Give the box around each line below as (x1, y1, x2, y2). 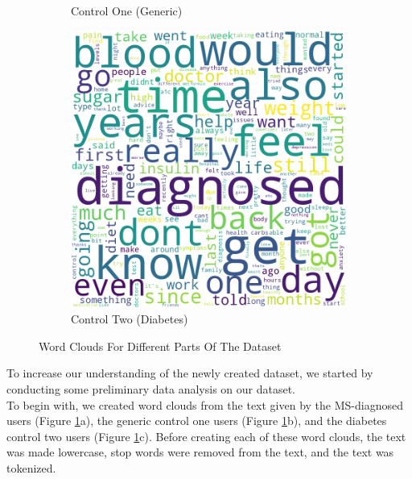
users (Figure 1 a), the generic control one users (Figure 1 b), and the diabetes (6, 412, 387, 429)
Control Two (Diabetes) (71, 310, 188, 327)
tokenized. (6, 459, 56, 476)
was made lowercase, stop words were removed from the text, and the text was (6, 444, 394, 460)
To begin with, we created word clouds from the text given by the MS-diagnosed (6, 396, 403, 413)
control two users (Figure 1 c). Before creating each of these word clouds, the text (6, 427, 406, 444)
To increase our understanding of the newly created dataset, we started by (6, 364, 373, 381)
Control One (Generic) (71, 2, 183, 19)
